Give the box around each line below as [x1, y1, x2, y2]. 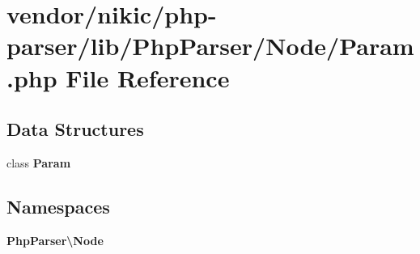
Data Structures [6, 116, 144, 142]
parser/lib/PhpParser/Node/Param [6, 29, 414, 62]
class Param [6, 154, 71, 171]
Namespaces [6, 193, 110, 218]
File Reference [66, 61, 230, 94]
